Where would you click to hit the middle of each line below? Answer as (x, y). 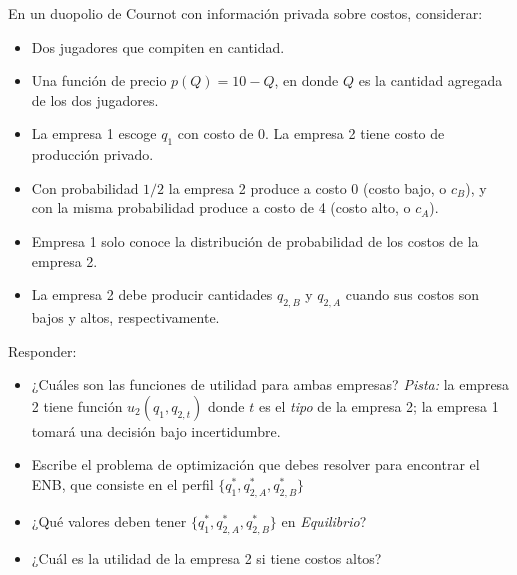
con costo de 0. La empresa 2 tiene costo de (311, 133)
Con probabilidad (85, 187)
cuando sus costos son (412, 294)
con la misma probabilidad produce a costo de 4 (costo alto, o (221, 207)
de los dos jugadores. (95, 99)
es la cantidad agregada (430, 80)
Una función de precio (99, 80)
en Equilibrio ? (324, 520)
